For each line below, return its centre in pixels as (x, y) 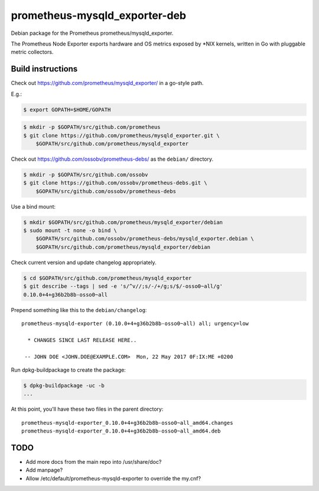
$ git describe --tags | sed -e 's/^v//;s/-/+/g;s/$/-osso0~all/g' (123, 286)
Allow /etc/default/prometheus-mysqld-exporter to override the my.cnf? (113, 478)
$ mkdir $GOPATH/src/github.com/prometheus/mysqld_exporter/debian (123, 222)
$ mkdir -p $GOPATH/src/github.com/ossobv (86, 175)
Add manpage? (44, 470)
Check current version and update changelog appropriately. (84, 262)
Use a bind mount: (33, 206)
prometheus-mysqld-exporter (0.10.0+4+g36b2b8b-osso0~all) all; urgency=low (135, 323)
